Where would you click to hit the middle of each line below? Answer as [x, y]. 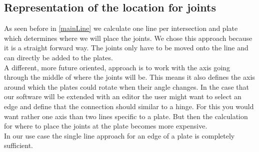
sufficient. [19, 145]
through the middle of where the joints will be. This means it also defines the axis [129, 77]
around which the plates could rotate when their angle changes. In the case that [126, 86]
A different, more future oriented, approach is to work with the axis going [117, 67]
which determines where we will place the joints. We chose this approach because [128, 38]
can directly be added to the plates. [58, 57]
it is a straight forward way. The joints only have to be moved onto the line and [126, 48]
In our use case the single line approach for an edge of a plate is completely [119, 135]
